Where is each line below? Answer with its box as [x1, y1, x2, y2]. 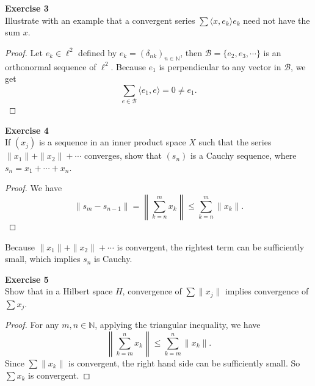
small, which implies [5, 252, 81, 265]
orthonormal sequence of [5, 60, 96, 73]
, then [180, 46, 202, 59]
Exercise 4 [5, 123, 49, 136]
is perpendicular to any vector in [159, 60, 281, 73]
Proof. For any [5, 318, 59, 331]
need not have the [243, 13, 310, 26]
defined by [78, 46, 117, 59]
